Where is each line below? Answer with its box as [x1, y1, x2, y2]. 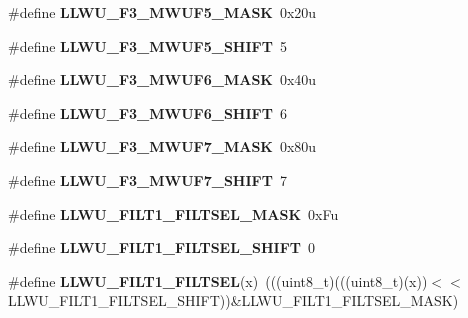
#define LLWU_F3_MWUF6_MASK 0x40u [8, 69, 317, 90]
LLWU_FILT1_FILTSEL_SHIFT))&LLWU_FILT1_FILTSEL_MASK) [8, 290, 459, 311]
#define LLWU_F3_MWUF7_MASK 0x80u [8, 136, 317, 157]
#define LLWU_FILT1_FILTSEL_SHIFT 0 [8, 237, 316, 258]
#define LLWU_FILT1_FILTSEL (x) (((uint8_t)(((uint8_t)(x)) [8, 270, 428, 291]
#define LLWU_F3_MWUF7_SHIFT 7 [8, 169, 287, 190]
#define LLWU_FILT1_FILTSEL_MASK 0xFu [8, 203, 339, 224]
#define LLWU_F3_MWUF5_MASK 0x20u [8, 2, 317, 22]
